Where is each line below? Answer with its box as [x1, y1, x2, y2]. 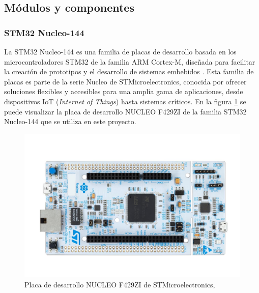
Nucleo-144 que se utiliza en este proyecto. [4, 116, 136, 127]
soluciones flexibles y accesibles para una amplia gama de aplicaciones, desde [4, 86, 243, 97]
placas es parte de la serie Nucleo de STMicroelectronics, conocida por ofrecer [4, 76, 247, 86]
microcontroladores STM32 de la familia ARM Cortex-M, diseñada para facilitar [4, 56, 255, 67]
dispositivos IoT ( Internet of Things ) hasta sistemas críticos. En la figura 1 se [4, 96, 246, 106]
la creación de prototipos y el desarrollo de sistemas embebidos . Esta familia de [4, 66, 254, 77]
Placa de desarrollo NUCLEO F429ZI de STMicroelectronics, [24, 279, 215, 289]
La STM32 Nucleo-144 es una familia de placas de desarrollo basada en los [4, 46, 237, 56]
